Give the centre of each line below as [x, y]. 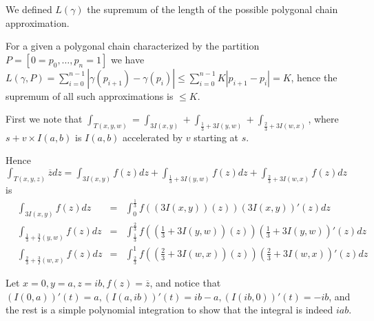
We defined [29, 9]
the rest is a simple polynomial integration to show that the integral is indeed [169, 310]
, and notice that [185, 283]
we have [127, 59]
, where [323, 119]
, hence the [314, 77]
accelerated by [153, 137]
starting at [216, 137]
